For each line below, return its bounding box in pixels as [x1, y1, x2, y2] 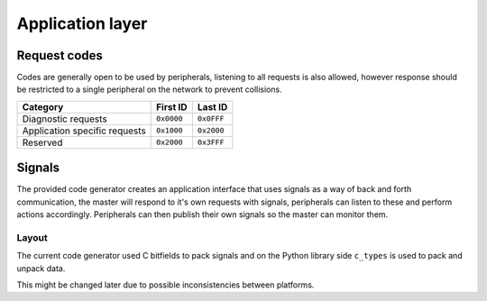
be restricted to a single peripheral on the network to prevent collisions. [16, 84, 283, 95]
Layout [16, 231, 49, 243]
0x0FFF [197, 114, 225, 123]
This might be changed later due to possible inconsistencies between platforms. [16, 279, 315, 290]
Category [22, 100, 64, 113]
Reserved [22, 136, 63, 149]
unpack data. [16, 262, 66, 274]
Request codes [16, 48, 104, 63]
